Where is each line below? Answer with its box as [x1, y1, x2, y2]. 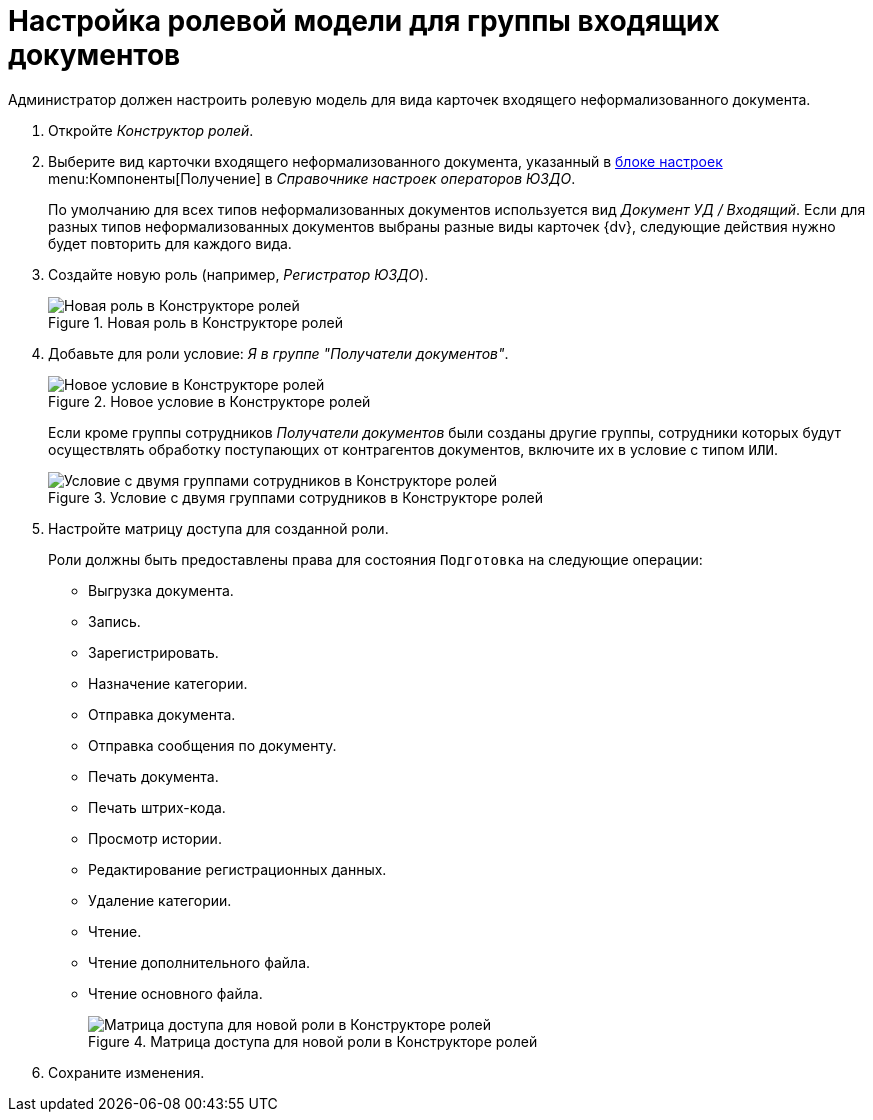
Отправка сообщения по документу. [88, 736, 337, 754]
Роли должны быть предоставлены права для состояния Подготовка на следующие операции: [48, 550, 703, 568]
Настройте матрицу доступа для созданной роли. [48, 519, 389, 537]
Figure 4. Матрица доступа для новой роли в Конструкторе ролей [88, 1032, 538, 1050]
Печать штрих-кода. [88, 798, 226, 816]
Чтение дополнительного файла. [88, 953, 311, 971]
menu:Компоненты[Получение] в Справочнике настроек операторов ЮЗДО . [48, 169, 576, 187]
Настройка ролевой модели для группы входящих [8, 4, 720, 38]
